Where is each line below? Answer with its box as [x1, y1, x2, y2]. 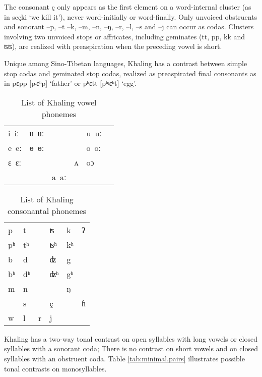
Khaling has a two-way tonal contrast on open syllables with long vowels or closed [4, 333, 257, 344]
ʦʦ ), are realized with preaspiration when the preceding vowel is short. [4, 41, 222, 51]
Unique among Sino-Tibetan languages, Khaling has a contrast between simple [4, 58, 247, 68]
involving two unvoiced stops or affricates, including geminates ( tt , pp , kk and [4, 31, 245, 41]
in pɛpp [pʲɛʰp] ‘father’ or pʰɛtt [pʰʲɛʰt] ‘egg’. [4, 78, 137, 88]
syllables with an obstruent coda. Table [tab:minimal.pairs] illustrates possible [4, 353, 245, 363]
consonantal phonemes [7, 204, 87, 217]
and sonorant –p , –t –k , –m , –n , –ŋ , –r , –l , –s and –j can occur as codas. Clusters [4, 21, 254, 32]
